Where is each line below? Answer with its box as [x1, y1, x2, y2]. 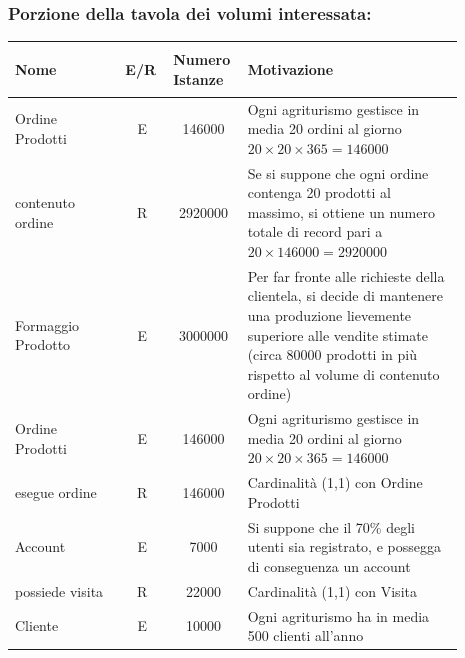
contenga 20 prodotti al [247, 182, 391, 203]
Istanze [173, 68, 224, 89]
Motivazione [247, 58, 334, 79]
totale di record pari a [247, 221, 383, 242]
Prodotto [15, 334, 71, 355]
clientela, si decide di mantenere [247, 285, 443, 306]
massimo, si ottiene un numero [247, 201, 435, 222]
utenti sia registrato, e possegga [247, 536, 441, 557]
